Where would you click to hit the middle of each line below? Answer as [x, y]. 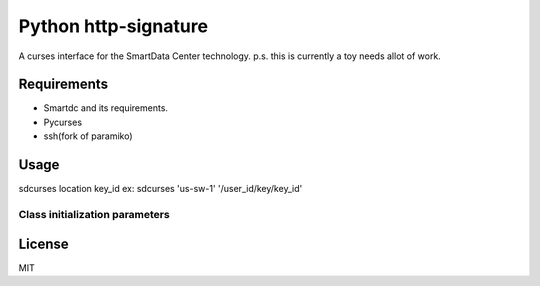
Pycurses [63, 122]
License [43, 243]
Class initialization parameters [94, 214]
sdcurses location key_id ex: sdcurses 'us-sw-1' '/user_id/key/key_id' [160, 189]
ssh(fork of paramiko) [88, 136]
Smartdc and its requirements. [106, 108]
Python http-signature [113, 26]
